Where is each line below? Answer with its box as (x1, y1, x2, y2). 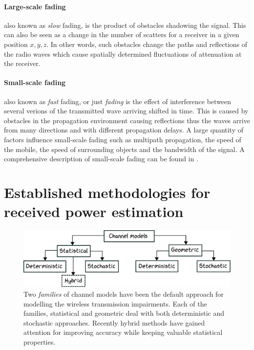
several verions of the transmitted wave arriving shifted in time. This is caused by (4, 106, 249, 116)
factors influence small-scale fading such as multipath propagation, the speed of (4, 134, 241, 144)
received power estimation (4, 201, 184, 221)
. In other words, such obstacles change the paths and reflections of (46, 39, 248, 49)
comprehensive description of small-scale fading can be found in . (4, 153, 198, 164)
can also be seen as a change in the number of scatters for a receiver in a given (4, 29, 239, 40)
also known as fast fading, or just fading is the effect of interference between (4, 96, 232, 106)
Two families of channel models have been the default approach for (23, 288, 224, 299)
